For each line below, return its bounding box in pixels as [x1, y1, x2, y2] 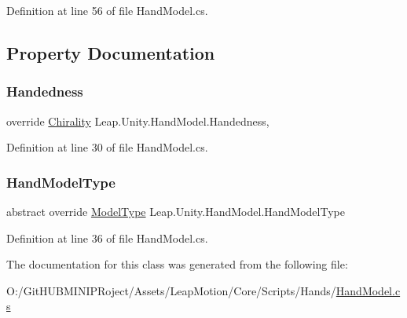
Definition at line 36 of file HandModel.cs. [6, 229, 208, 246]
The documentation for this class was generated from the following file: [6, 256, 348, 272]
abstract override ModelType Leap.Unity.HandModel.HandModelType [6, 203, 345, 219]
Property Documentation [6, 40, 215, 64]
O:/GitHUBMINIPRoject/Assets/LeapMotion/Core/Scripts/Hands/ [6, 282, 336, 298]
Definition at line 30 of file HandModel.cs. [6, 139, 208, 155]
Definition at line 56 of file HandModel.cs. [6, 2, 208, 18]
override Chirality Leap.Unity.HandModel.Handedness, [6, 112, 269, 129]
